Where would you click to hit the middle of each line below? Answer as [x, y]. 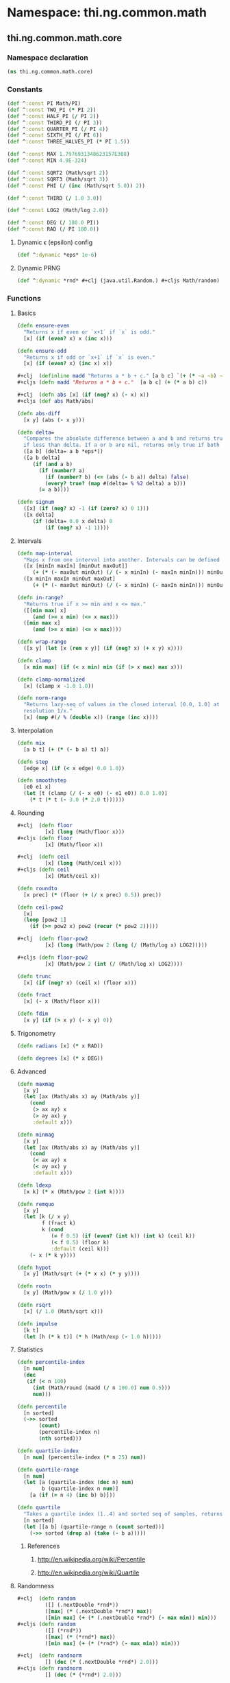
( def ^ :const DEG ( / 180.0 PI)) [53, 223]
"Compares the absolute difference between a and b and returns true [125, 439]
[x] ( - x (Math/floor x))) [62, 1001]
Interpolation [35, 730]
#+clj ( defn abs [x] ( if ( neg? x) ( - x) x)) [83, 395]
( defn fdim [33, 1014]
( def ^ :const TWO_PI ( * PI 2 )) [52, 110]
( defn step [33, 762]
